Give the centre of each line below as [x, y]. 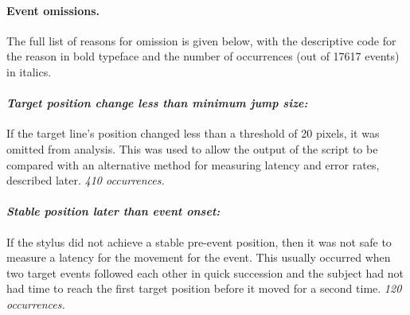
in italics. [29, 71]
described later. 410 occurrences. [86, 180]
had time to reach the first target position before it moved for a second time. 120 [204, 288]
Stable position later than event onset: [113, 211]
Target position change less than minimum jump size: [157, 103]
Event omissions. [53, 10]
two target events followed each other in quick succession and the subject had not [205, 272]
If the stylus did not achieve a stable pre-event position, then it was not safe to [199, 241]
